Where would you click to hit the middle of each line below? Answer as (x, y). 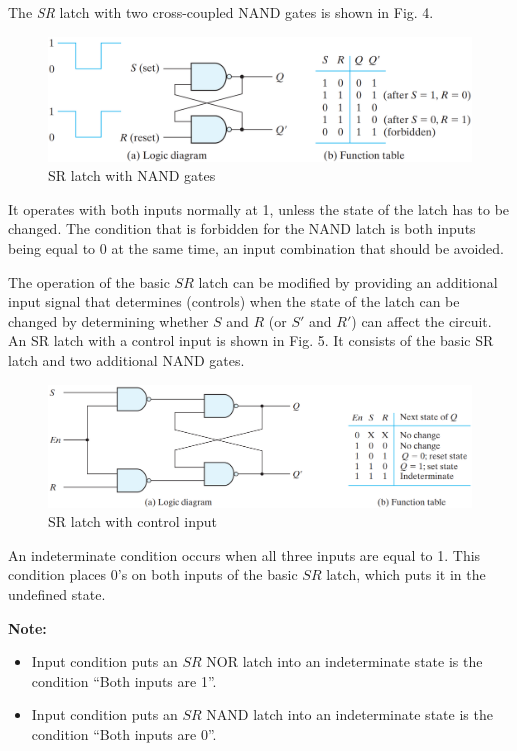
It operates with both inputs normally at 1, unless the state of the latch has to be (259, 208)
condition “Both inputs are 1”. (124, 680)
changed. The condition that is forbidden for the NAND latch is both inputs (242, 228)
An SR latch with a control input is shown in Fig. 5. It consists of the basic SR (251, 340)
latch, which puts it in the (406, 574)
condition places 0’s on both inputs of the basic (153, 574)
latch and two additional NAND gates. (126, 359)
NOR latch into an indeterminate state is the (344, 661)
